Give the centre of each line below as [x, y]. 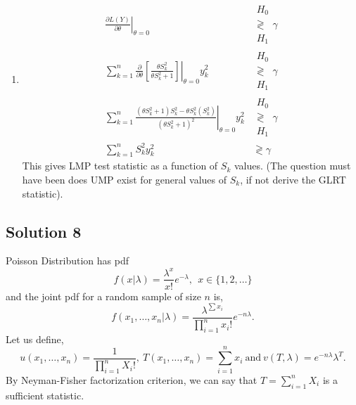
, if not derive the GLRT [293, 180]
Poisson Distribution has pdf [67, 261]
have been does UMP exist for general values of [125, 180]
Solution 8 [44, 231]
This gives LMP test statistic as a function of [120, 166]
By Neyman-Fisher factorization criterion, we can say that [132, 379]
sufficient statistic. [45, 395]
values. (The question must [292, 166]
